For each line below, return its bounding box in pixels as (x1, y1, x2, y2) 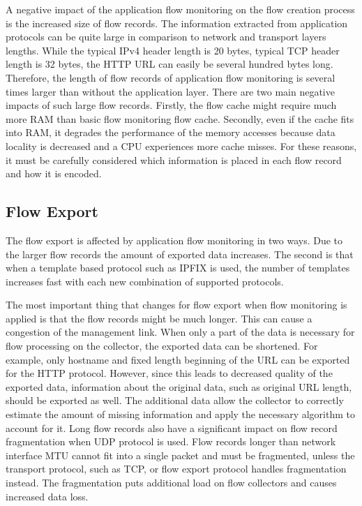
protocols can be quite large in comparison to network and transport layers (6, 29, 326, 44)
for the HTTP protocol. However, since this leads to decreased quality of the (6, 366, 333, 380)
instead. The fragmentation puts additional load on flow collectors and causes (6, 475, 337, 490)
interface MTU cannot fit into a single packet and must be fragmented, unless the (6, 447, 355, 462)
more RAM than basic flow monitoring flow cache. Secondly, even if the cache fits (6, 111, 354, 126)
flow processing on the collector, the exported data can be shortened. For (6, 338, 318, 353)
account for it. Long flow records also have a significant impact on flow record (6, 420, 338, 435)
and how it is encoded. (6, 166, 102, 181)
